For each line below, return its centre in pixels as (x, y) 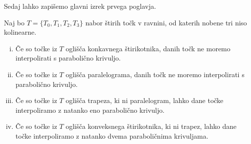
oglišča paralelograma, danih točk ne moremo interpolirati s (155, 74)
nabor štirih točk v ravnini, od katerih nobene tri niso (166, 22)
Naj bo (14, 22)
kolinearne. (20, 32)
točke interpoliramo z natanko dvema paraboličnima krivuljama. (112, 135)
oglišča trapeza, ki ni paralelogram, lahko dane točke (145, 100)
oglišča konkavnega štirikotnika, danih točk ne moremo (148, 48)
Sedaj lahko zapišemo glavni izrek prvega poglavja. (80, 6)
